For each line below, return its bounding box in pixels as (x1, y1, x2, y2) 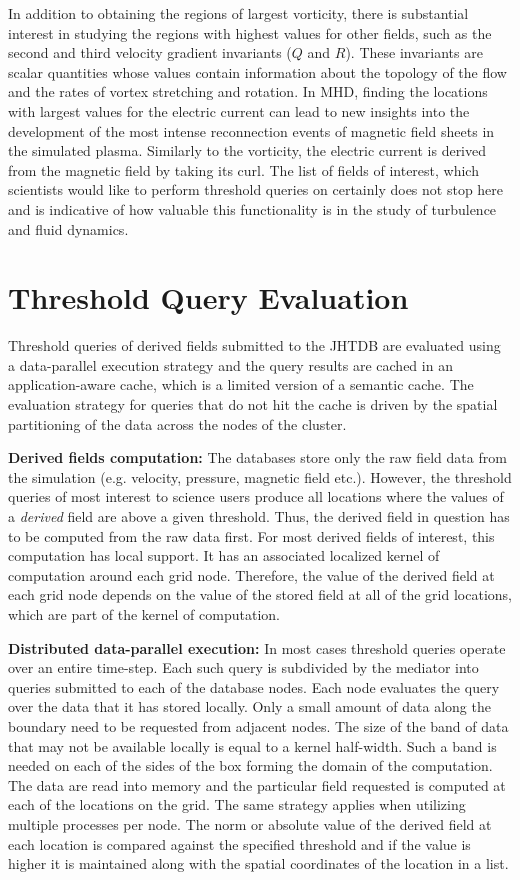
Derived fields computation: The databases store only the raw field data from (8, 447, 507, 468)
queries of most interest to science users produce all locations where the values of (8, 486, 504, 507)
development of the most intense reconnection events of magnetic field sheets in (8, 120, 495, 141)
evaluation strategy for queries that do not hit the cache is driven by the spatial (8, 394, 498, 415)
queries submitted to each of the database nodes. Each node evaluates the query (8, 676, 500, 697)
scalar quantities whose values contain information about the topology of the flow (8, 61, 507, 82)
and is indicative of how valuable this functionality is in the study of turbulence (8, 198, 497, 219)
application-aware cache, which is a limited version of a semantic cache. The (8, 374, 474, 395)
